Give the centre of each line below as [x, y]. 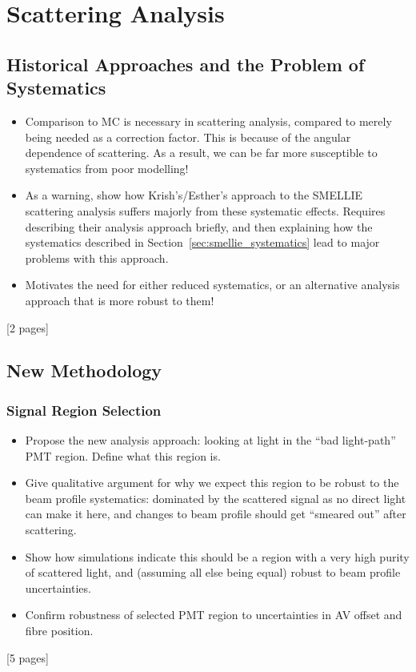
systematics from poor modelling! [107, 168]
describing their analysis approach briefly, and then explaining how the [199, 226]
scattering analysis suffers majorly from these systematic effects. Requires [205, 210]
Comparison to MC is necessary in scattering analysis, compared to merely [208, 121]
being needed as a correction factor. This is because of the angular [188, 137]
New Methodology [84, 370]
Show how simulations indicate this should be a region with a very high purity [217, 556]
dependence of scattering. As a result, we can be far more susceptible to [201, 153]
